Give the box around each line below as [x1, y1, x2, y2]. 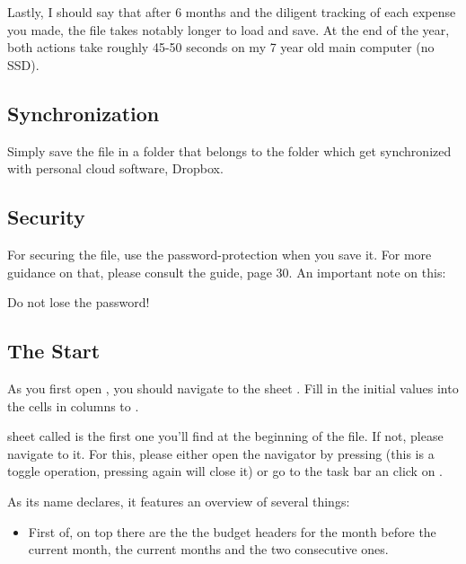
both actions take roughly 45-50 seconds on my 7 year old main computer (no [7, 38, 435, 57]
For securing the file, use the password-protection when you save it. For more [7, 244, 432, 263]
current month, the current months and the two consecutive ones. [28, 540, 389, 559]
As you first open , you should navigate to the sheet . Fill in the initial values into [7, 378, 459, 397]
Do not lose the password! [7, 293, 150, 312]
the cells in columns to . [7, 396, 139, 415]
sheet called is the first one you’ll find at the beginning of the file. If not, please [7, 427, 444, 445]
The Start [7, 337, 101, 365]
